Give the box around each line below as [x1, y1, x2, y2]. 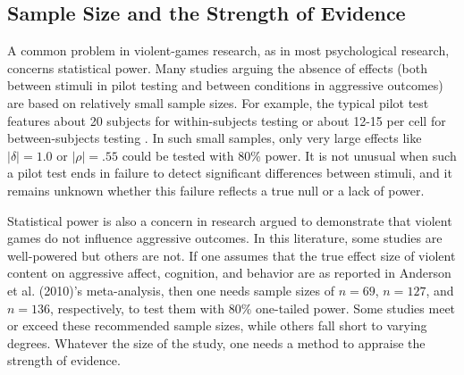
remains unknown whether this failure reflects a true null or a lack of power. [7, 180, 425, 199]
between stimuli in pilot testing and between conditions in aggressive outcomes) [7, 76, 443, 95]
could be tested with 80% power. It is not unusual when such [122, 146, 457, 164]
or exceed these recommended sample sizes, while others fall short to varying [7, 316, 427, 335]
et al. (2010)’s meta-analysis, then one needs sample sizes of [7, 280, 335, 299]
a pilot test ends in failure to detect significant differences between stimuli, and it [7, 163, 452, 182]
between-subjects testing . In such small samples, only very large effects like [7, 129, 422, 147]
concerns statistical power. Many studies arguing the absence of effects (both [7, 58, 428, 77]
